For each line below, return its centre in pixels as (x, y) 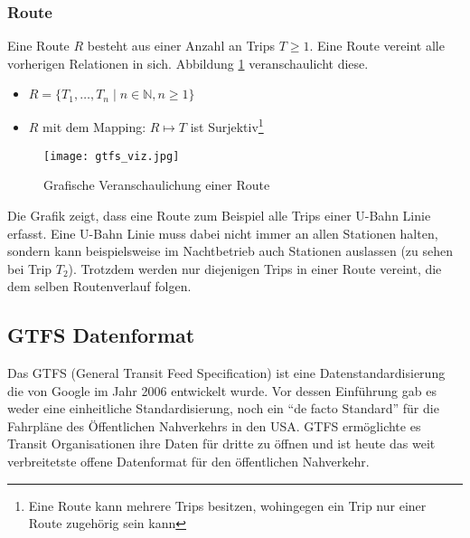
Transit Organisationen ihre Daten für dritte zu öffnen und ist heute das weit (221, 444)
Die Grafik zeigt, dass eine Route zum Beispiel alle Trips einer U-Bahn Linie (219, 215)
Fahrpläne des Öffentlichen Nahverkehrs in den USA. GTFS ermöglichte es (214, 425)
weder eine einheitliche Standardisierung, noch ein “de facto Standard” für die (223, 408)
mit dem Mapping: (94, 127)
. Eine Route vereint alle (377, 46)
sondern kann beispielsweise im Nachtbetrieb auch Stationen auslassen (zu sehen (230, 251)
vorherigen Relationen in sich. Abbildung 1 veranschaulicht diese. (188, 63)
